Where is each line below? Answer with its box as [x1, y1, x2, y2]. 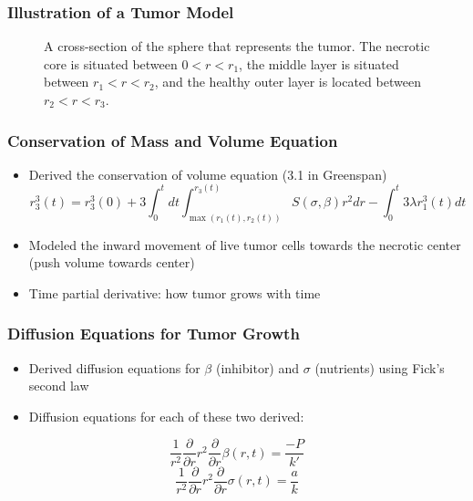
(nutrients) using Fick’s [314, 358, 445, 377]
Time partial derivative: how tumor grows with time [28, 283, 321, 302]
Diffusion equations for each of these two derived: [28, 406, 304, 425]
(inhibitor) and [215, 358, 300, 377]
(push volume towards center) [28, 253, 195, 272]
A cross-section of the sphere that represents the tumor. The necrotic [44, 37, 430, 56]
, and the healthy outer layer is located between [154, 72, 421, 91]
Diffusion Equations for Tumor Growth [7, 322, 300, 345]
